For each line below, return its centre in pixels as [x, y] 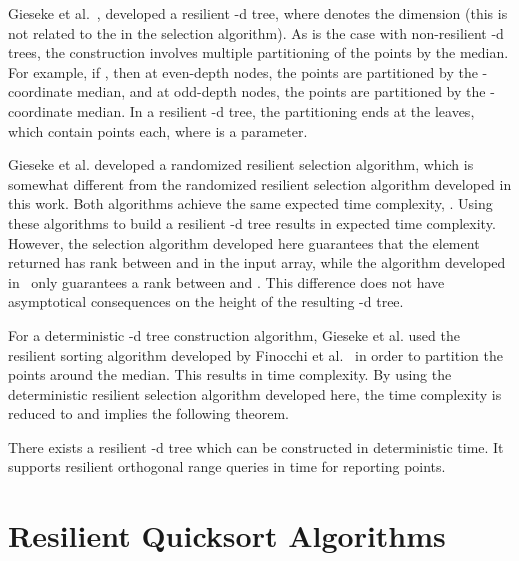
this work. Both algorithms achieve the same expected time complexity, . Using [250, 203]
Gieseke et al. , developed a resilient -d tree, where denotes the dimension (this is [258, 13]
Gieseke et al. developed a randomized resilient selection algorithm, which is [241, 164]
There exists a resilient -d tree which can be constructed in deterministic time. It [256, 446]
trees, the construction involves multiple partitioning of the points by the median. [258, 52]
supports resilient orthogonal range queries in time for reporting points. [227, 466]
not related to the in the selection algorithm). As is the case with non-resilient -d [256, 32]
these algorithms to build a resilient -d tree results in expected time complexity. [252, 222]
